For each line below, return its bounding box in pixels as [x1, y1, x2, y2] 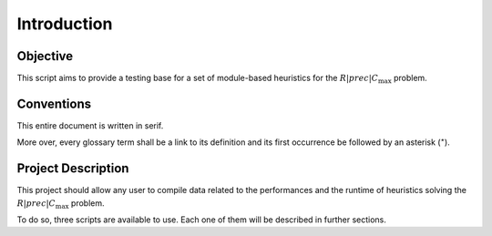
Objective [16, 48, 74, 64]
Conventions [16, 96, 92, 111]
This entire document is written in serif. [16, 119, 164, 131]
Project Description [16, 160, 129, 177]
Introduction [16, 14, 113, 34]
